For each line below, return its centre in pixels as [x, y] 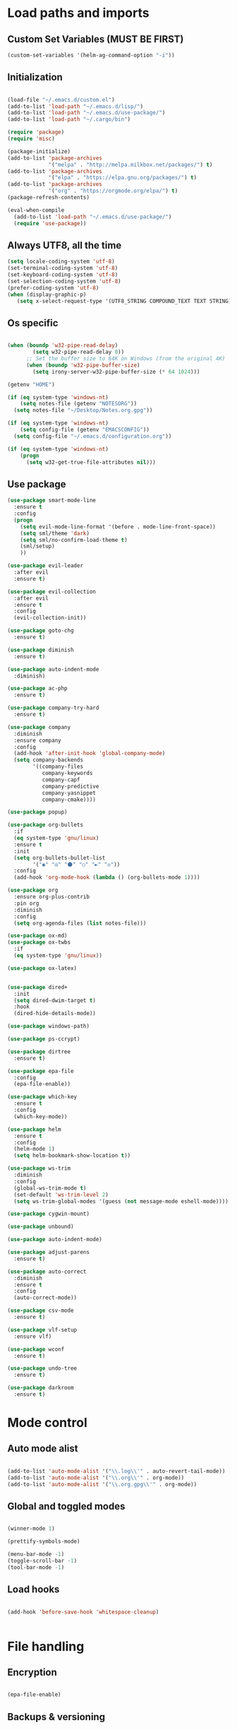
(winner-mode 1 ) [31, 1529]
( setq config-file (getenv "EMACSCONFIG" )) [85, 430]
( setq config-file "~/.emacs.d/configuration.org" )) [93, 436]
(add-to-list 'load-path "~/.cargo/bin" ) [69, 119]
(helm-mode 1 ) [34, 1149]
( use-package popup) [38, 812]
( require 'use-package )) [50, 223]
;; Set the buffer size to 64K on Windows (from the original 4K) [126, 359]
